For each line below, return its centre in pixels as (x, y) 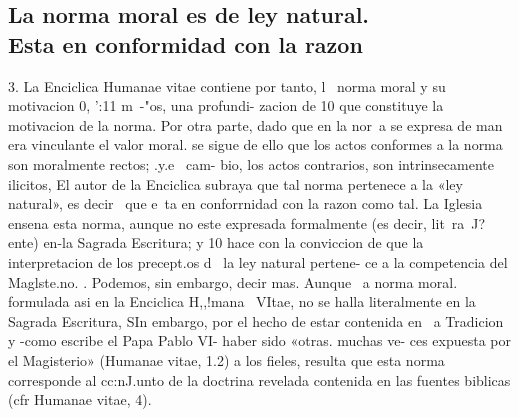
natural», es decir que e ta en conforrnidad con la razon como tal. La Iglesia (245, 203)
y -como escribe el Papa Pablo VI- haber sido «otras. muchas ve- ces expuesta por (259, 340)
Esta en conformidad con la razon (185, 43)
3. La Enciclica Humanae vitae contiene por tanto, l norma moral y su (227, 85)
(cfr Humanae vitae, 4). (80, 399)
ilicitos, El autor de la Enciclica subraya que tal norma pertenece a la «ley (235, 183)
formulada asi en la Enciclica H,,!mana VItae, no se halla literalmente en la (242, 301)
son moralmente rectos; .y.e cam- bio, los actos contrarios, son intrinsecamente (251, 163)
